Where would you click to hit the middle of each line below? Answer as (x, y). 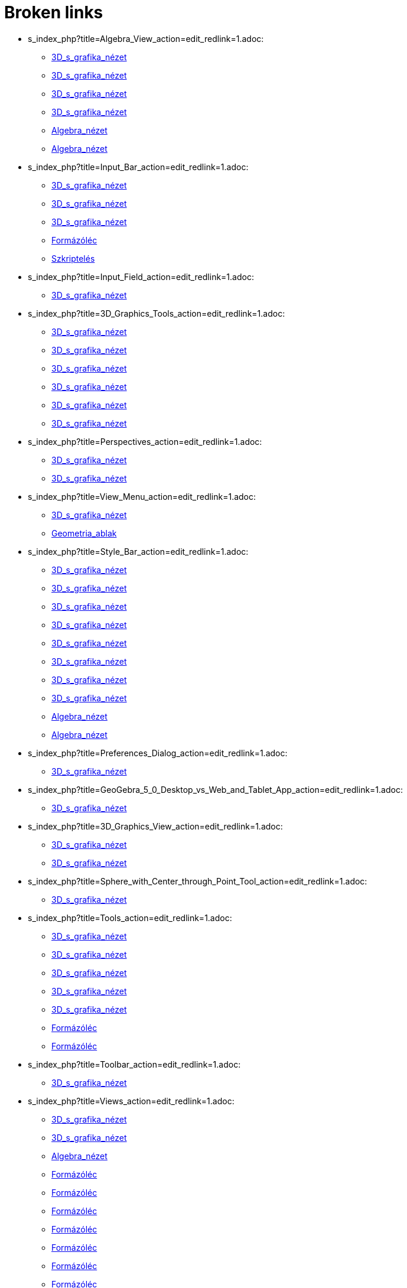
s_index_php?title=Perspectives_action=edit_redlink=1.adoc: (145, 441)
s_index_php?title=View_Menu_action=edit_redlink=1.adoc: (142, 496)
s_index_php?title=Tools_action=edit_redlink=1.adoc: (130, 918)
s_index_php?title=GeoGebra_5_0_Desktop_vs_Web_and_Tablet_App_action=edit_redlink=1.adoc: (215, 789)
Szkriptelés (73, 258)
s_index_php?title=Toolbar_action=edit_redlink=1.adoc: (134, 1064)
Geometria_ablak (84, 533)
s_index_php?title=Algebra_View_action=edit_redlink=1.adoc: (146, 38)
